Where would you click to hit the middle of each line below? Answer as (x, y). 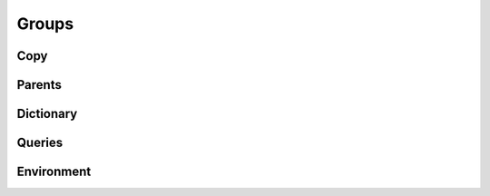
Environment (54, 172)
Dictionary (47, 114)
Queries (40, 143)
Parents (39, 85)
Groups (45, 24)
